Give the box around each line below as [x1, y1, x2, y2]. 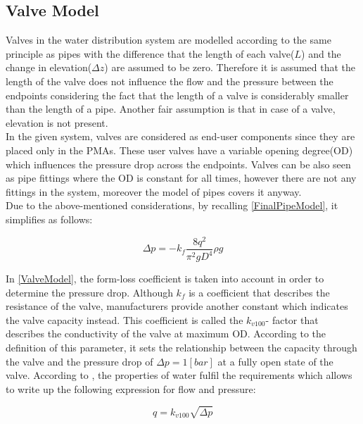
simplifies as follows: [6, 211, 93, 226]
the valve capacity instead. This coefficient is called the [6, 312, 243, 327]
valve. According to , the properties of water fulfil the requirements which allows [6, 368, 352, 382]
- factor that [265, 312, 319, 327]
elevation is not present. [6, 115, 108, 130]
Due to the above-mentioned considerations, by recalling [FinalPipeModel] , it [6, 198, 338, 213]
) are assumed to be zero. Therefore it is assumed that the [104, 60, 356, 75]
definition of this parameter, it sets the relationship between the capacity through [6, 339, 357, 354]
